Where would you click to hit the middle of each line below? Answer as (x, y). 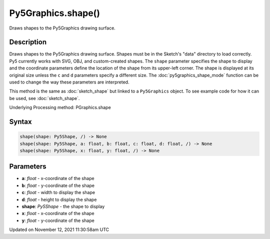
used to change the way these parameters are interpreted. (69, 82)
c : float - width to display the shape (58, 192)
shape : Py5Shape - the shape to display (63, 206)
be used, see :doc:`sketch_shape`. (44, 98)
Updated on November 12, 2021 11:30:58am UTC (59, 229)
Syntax (20, 122)
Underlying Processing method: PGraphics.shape (60, 107)
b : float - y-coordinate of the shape (58, 185)
